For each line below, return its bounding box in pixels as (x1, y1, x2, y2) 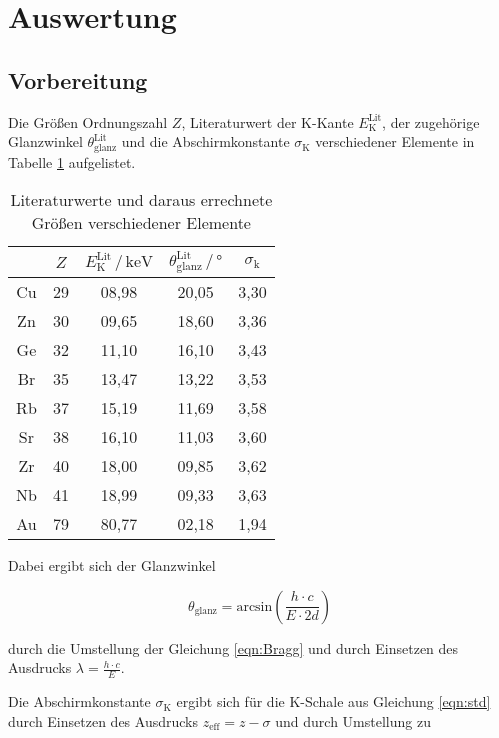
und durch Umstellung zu (275, 710, 431, 731)
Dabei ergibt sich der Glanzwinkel (8, 555, 216, 576)
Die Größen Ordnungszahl (8, 111, 168, 132)
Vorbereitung (8, 64, 148, 95)
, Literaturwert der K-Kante (181, 111, 354, 132)
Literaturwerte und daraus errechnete (10, 188, 273, 212)
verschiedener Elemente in (315, 131, 475, 152)
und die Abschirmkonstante (121, 131, 290, 152)
